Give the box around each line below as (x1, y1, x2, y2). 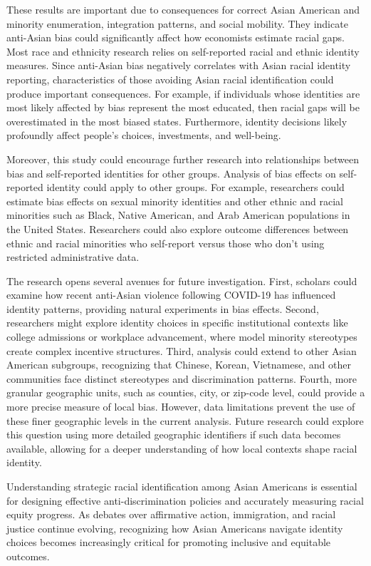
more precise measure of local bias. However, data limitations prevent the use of (6, 399, 355, 414)
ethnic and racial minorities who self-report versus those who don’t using (6, 235, 325, 250)
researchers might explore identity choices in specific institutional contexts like (6, 315, 348, 330)
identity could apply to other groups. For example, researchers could (46, 180, 345, 195)
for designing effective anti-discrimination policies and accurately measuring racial (6, 493, 364, 508)
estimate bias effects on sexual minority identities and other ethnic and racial (6, 193, 343, 208)
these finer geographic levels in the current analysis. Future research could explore (6, 413, 364, 428)
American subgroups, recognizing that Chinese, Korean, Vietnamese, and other (6, 357, 351, 372)
